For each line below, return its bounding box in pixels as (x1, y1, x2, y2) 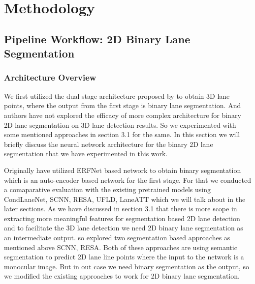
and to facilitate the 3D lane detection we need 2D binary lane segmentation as (4, 223, 243, 233)
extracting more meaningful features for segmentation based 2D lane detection (4, 213, 240, 223)
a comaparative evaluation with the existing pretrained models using (4, 184, 211, 195)
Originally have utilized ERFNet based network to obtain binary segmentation (4, 165, 241, 175)
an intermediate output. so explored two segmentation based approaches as (4, 232, 230, 243)
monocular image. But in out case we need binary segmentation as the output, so (4, 261, 249, 271)
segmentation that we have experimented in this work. (4, 148, 168, 159)
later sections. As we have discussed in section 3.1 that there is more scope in (4, 203, 237, 214)
